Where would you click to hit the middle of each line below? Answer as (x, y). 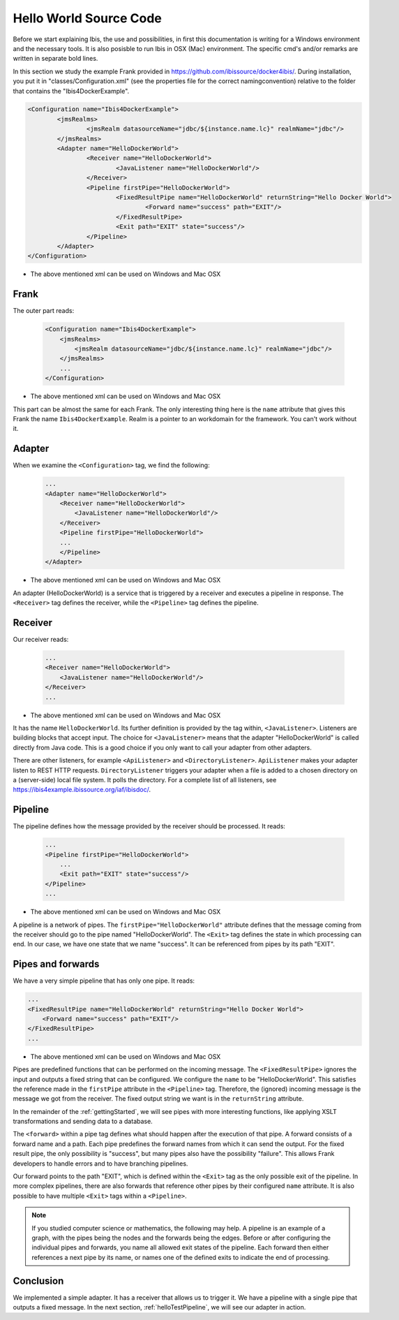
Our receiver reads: (41, 640)
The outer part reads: (44, 311)
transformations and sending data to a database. (83, 1122)
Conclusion (38, 1281)
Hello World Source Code (87, 18)
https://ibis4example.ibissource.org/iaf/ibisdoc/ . (82, 790)
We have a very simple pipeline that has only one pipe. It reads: (104, 981)
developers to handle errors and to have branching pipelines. (100, 1164)
